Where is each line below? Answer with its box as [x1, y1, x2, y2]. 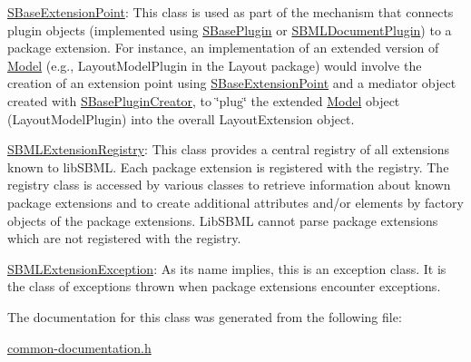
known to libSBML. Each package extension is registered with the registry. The [7, 157, 449, 176]
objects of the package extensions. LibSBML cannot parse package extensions [7, 210, 438, 230]
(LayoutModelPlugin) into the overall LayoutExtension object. [7, 109, 355, 128]
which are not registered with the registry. [7, 229, 241, 248]
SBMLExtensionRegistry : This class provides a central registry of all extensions [7, 140, 449, 159]
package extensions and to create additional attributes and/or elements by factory [7, 192, 464, 211]
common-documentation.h [7, 338, 152, 357]
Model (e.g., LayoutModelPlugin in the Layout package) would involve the [7, 55, 422, 74]
